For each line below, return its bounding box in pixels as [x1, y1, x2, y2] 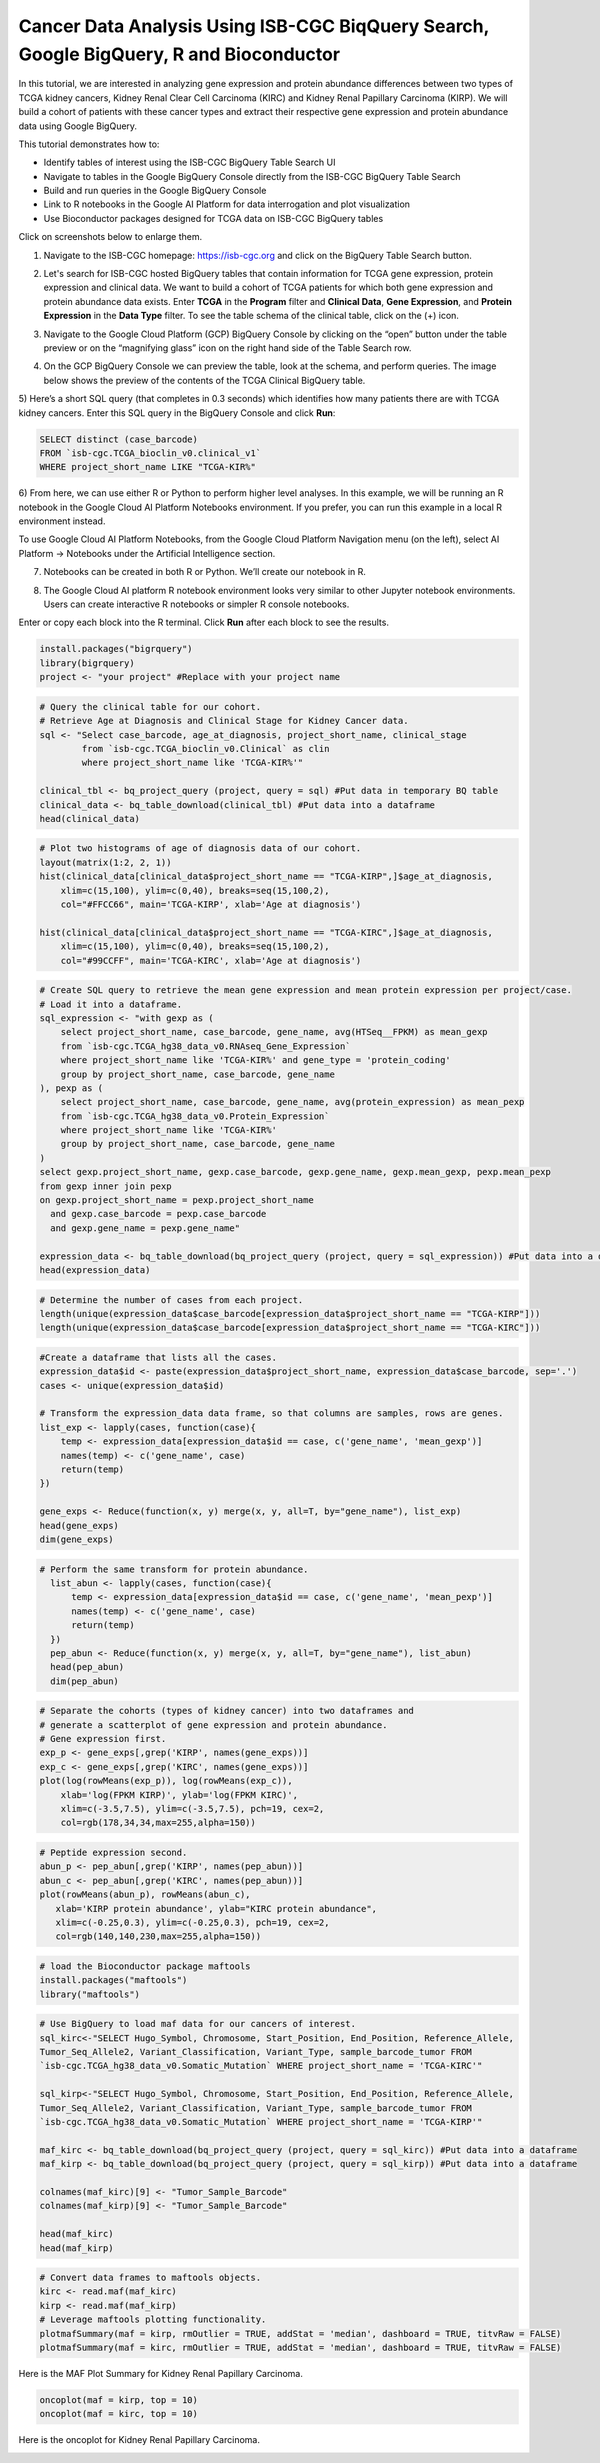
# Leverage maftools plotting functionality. [39, 2314, 267, 2325]
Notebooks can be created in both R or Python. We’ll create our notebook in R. [43, 566, 367, 578]
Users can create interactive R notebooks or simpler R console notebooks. [43, 598, 350, 610]
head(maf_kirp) [39, 2242, 114, 2254]
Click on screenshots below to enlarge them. [18, 231, 203, 243]
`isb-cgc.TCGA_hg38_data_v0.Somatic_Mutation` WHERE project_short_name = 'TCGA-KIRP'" [39, 2116, 483, 2127]
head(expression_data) [39, 1264, 151, 1275]
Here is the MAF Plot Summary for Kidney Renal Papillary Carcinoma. [18, 2368, 304, 2380]
